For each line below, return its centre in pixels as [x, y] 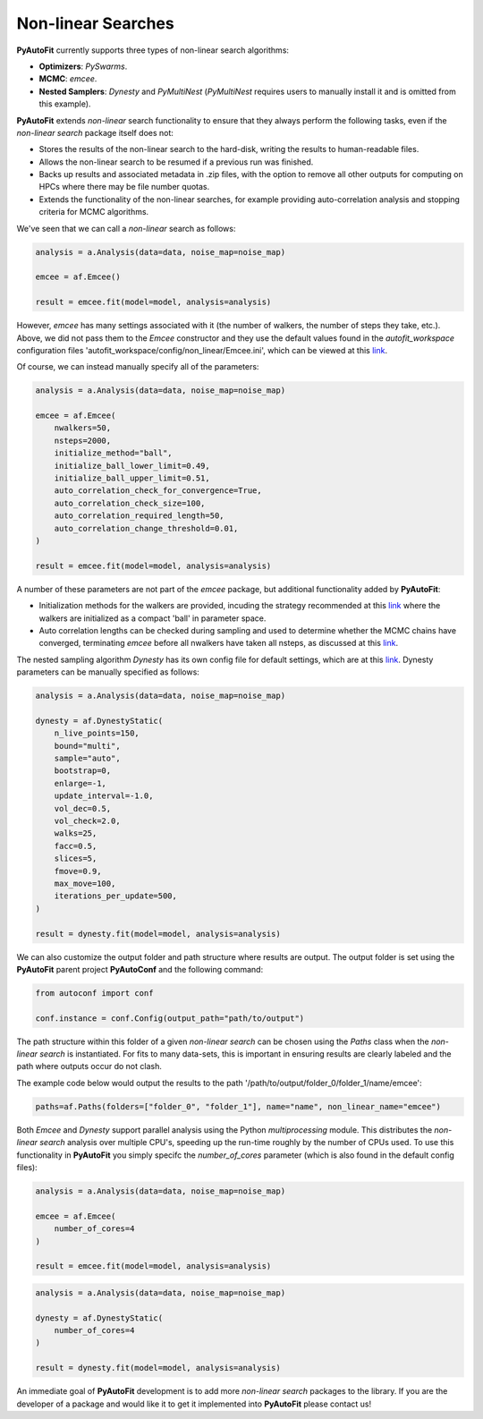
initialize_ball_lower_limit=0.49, [132, 466]
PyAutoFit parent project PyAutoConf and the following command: [140, 969]
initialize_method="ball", [114, 453]
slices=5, [76, 858]
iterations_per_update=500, [116, 896]
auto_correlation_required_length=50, [139, 516]
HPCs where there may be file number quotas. [124, 187]
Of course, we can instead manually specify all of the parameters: [138, 367]
